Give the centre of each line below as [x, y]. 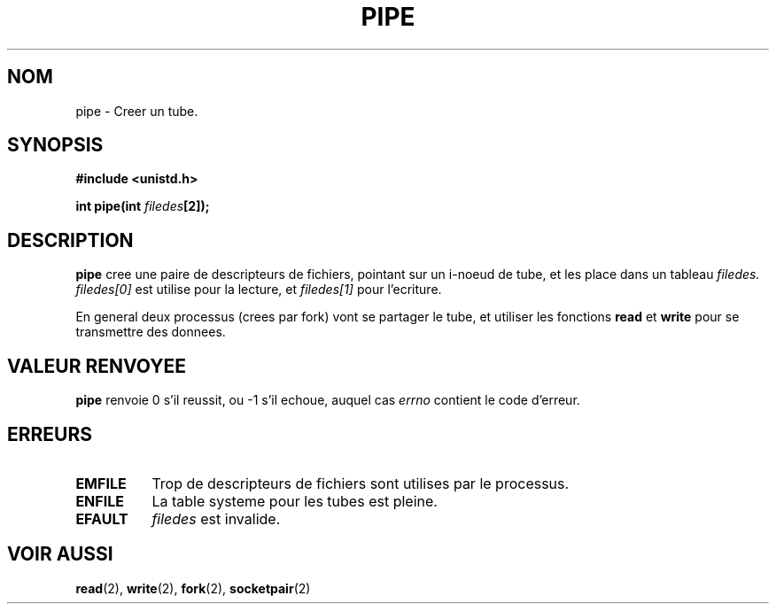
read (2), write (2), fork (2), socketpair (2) [193, 588]
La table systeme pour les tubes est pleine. [295, 501]
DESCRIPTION [70, 240]
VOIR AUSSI [60, 554]
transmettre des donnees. [151, 332]
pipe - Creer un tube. [137, 111]
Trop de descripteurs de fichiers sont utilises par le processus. [361, 483]
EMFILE [101, 483]
